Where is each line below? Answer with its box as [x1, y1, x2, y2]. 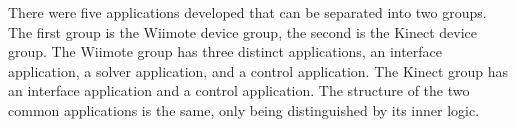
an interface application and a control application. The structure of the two [8, 80, 470, 101]
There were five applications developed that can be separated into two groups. [8, 2, 487, 22]
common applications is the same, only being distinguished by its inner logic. [8, 99, 480, 120]
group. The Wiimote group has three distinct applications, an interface [8, 41, 443, 62]
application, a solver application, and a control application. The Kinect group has [8, 60, 509, 81]
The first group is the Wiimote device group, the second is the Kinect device [8, 21, 477, 42]
